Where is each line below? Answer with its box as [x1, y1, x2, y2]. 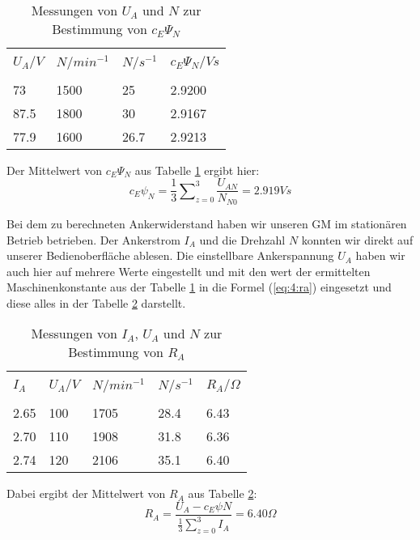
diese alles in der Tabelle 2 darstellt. [6, 294, 186, 311]
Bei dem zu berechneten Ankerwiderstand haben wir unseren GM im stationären [6, 215, 407, 232]
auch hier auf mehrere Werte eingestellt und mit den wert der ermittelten [6, 262, 371, 279]
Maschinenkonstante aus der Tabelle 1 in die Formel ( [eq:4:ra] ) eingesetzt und [6, 279, 392, 296]
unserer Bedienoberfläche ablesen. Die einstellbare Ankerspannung [6, 247, 334, 264]
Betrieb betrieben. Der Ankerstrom [6, 231, 180, 248]
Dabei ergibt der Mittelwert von [6, 485, 166, 502]
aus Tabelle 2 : [188, 485, 257, 502]
